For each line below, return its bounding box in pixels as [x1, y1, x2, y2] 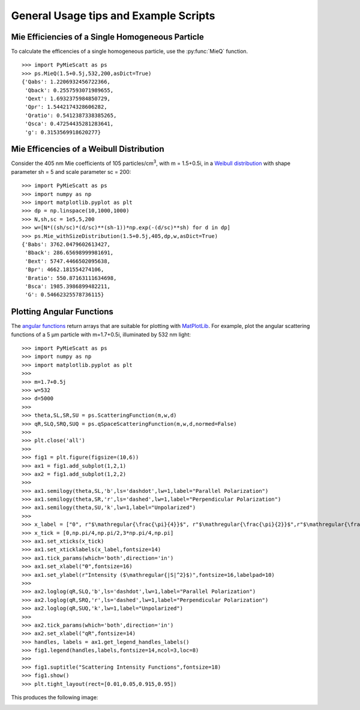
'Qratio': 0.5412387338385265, [25, 112, 117, 119]
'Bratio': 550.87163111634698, [25, 275, 117, 281]
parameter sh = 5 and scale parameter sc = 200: [11, 168, 131, 175]
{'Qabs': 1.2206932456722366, [22, 79, 111, 85]
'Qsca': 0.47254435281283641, [25, 121, 114, 127]
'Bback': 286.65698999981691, [25, 249, 114, 256]
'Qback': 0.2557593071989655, [25, 87, 114, 94]
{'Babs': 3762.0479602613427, [22, 241, 111, 248]
